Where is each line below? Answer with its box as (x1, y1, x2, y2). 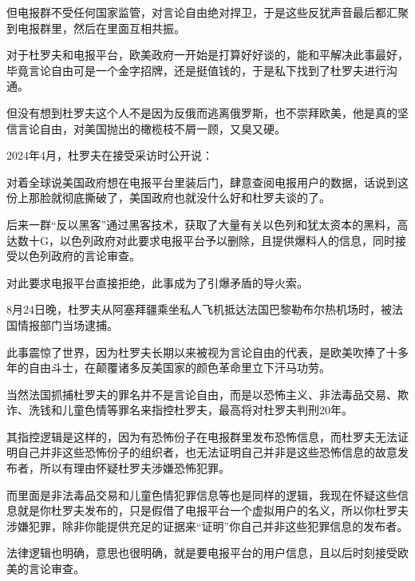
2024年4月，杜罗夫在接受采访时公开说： (6, 147, 213, 164)
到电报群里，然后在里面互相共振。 (6, 19, 185, 36)
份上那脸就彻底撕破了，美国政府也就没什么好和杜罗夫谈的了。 (6, 189, 330, 206)
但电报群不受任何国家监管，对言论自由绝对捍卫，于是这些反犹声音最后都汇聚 (6, 4, 409, 20)
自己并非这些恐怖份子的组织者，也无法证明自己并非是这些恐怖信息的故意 (17, 444, 397, 460)
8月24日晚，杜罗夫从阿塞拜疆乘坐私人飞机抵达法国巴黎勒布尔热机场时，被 (6, 301, 392, 318)
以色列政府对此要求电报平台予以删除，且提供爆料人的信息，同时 (59, 231, 395, 248)
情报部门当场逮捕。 (17, 316, 118, 333)
